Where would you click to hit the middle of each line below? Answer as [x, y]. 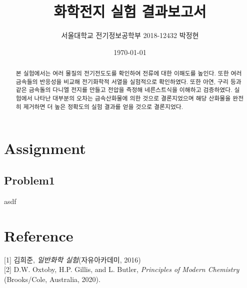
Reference [39, 235]
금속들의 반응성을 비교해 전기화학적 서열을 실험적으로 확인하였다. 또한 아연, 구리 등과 [128, 81]
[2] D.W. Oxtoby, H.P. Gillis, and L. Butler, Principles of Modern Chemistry [122, 269]
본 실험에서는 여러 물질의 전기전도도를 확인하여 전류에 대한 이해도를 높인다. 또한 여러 [129, 73]
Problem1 [29, 180]
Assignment [45, 148]
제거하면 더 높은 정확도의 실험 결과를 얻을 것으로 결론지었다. [103, 106]
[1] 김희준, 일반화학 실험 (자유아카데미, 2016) [72, 259]
